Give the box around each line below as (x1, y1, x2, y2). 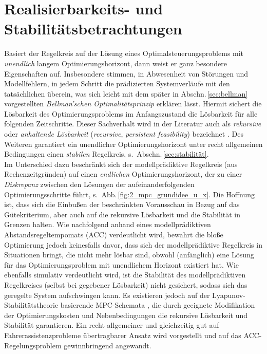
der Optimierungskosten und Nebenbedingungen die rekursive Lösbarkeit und (4, 309, 248, 320)
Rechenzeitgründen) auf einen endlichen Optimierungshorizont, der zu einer (4, 169, 242, 179)
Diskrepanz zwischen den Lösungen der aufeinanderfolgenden (4, 179, 195, 190)
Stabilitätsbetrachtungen (4, 18, 182, 39)
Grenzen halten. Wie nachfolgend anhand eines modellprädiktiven (4, 219, 211, 230)
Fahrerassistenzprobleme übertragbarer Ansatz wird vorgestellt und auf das (4, 329, 241, 340)
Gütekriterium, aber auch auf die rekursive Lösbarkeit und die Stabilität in (4, 209, 241, 219)
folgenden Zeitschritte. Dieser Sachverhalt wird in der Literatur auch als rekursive (4, 118, 261, 129)
